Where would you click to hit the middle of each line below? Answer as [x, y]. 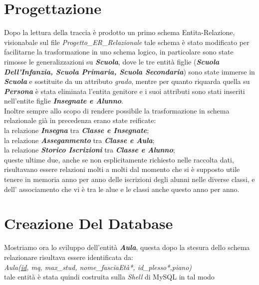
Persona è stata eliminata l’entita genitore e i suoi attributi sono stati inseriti [125, 91]
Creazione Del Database [89, 223]
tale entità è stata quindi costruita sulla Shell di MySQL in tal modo [109, 277]
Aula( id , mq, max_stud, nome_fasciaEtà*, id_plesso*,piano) [98, 267]
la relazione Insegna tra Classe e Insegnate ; [77, 130]
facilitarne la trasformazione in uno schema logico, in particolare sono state [119, 52]
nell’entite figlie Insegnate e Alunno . [64, 101]
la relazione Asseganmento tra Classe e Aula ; [79, 140]
